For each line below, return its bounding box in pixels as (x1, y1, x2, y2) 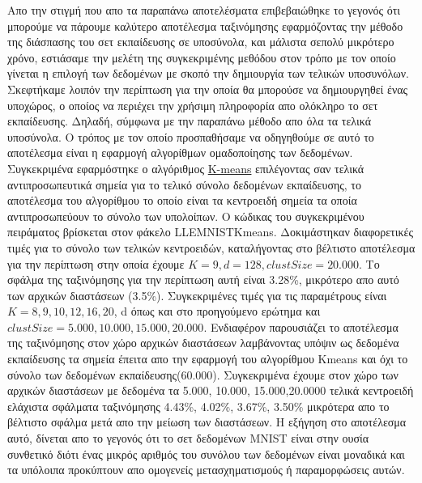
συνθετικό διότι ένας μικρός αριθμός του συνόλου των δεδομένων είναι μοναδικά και (7, 445, 405, 462)
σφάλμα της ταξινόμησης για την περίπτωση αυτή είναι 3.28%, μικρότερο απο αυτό (7, 271, 399, 288)
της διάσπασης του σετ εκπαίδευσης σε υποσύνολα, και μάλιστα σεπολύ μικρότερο (7, 33, 394, 50)
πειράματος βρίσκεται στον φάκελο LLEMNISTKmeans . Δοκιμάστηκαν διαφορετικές (7, 223, 413, 240)
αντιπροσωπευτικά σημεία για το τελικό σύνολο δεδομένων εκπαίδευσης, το (7, 176, 361, 193)
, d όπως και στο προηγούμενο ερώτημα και (113, 303, 321, 320)
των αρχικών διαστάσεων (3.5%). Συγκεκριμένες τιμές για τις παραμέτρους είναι (7, 286, 387, 303)
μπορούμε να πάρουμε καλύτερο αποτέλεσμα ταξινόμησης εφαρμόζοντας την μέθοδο (7, 17, 403, 34)
